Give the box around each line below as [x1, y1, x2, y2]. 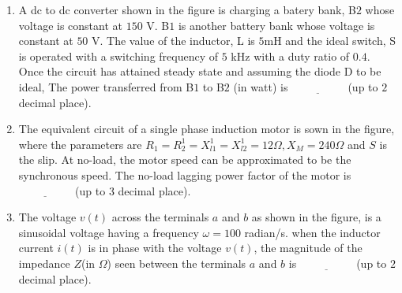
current [18, 239, 54, 256]
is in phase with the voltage [88, 239, 222, 256]
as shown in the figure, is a [251, 209, 381, 225]
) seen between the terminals [107, 254, 246, 271]
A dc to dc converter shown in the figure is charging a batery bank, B [18, 2, 356, 17]
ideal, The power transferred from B [18, 78, 194, 95]
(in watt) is [233, 78, 288, 95]
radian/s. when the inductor [244, 224, 381, 240]
